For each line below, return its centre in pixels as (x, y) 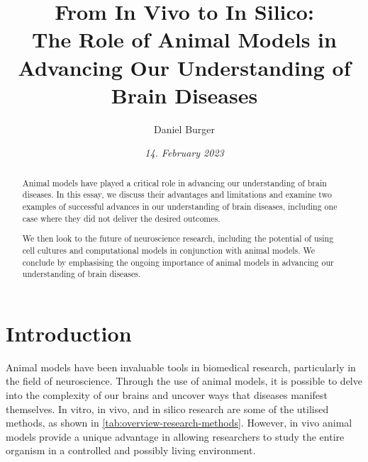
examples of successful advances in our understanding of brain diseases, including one (180, 206)
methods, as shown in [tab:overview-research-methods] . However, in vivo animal (179, 423)
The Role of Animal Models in (184, 39)
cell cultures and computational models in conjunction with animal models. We (168, 250)
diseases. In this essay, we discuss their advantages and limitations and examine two (177, 195)
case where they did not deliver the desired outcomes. (121, 218)
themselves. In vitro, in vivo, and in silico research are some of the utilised (167, 409)
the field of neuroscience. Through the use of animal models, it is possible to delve (184, 381)
